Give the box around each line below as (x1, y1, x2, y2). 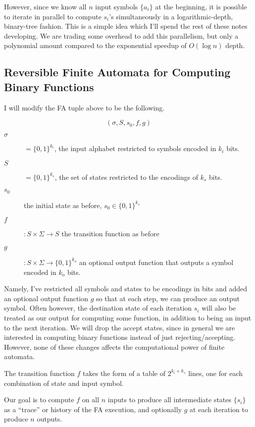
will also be (202, 303, 236, 313)
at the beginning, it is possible (155, 1, 247, 11)
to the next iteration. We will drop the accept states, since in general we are (4, 322, 235, 332)
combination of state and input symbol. (4, 377, 124, 388)
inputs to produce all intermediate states (107, 394, 232, 405)
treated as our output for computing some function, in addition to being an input (4, 312, 252, 322)
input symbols (95, 1, 138, 11)
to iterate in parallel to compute (4, 11, 102, 21)
